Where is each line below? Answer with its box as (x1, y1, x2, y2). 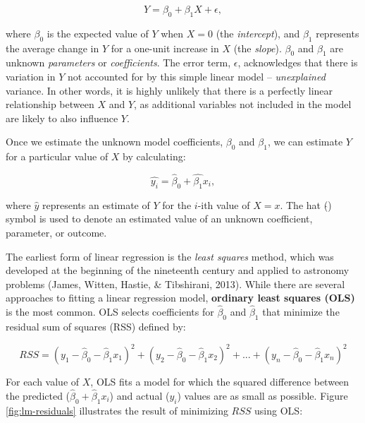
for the (162, 197, 192, 212)
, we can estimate (267, 134, 343, 149)
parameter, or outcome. (6, 225, 107, 239)
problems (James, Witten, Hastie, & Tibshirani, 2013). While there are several (6, 276, 345, 291)
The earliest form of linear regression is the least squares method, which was (6, 249, 334, 263)
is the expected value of (47, 25, 149, 40)
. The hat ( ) (280, 197, 332, 212)
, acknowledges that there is (237, 55, 358, 70)
